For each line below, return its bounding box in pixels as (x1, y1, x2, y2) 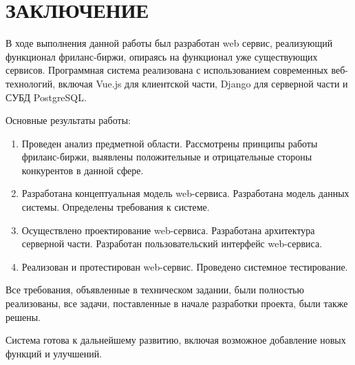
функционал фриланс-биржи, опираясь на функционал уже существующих (6, 49, 318, 63)
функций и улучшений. (6, 346, 103, 360)
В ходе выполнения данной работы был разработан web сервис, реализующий (6, 36, 333, 50)
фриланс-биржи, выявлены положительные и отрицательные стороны (21, 149, 312, 164)
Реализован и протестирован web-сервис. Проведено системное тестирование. (21, 259, 348, 273)
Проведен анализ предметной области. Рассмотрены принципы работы (21, 136, 318, 150)
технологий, (6, 76, 56, 90)
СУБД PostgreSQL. (6, 90, 87, 104)
